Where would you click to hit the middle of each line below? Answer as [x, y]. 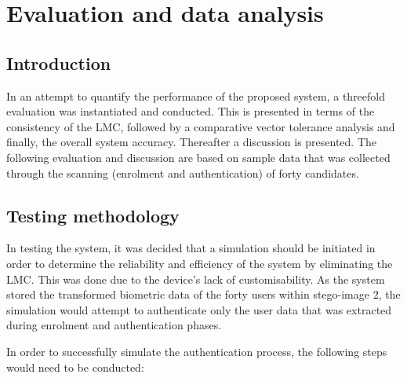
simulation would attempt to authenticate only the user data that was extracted [199, 309]
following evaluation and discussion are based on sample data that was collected [198, 157]
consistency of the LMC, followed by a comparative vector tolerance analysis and [201, 126]
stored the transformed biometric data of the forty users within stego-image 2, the [203, 294]
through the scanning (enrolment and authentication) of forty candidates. [183, 172]
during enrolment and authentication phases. [114, 325]
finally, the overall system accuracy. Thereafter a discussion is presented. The [192, 142]
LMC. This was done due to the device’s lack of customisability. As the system [196, 279]
